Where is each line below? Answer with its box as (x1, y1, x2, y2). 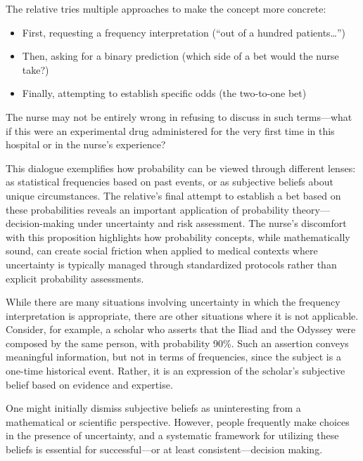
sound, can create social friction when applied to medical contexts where (6, 243, 318, 258)
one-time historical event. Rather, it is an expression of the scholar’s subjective (6, 363, 345, 378)
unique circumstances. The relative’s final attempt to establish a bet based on (6, 188, 341, 202)
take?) (22, 62, 49, 77)
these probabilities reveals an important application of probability (6, 202, 289, 216)
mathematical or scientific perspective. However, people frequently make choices (6, 414, 350, 429)
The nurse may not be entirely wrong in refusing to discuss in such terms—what (6, 109, 352, 124)
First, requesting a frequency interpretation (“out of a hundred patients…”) (22, 25, 346, 39)
